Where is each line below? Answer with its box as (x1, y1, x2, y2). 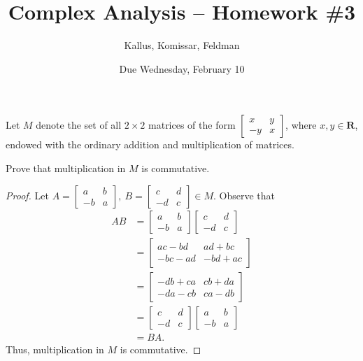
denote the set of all (36, 118, 122, 132)
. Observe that (213, 187, 275, 202)
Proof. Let (6, 187, 49, 202)
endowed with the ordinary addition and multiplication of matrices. (6, 137, 294, 152)
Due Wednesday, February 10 (119, 61, 245, 76)
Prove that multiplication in (6, 160, 126, 175)
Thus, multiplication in (6, 341, 104, 356)
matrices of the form (148, 118, 236, 132)
